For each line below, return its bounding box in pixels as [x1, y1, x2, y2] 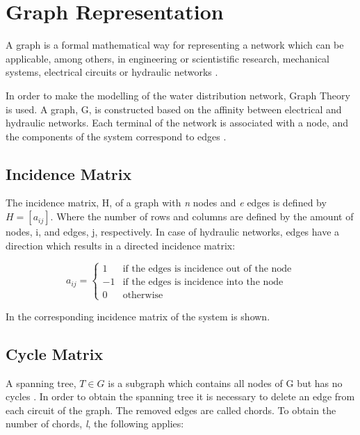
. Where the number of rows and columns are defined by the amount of [50, 209, 354, 224]
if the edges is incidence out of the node [122, 263, 292, 274]
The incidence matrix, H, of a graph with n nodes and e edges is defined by [6, 195, 327, 210]
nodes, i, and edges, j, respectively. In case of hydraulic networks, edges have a [6, 224, 340, 239]
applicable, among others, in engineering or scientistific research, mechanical [6, 51, 329, 65]
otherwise [122, 290, 163, 300]
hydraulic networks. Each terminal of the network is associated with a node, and [6, 115, 348, 130]
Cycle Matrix [6, 343, 104, 364]
